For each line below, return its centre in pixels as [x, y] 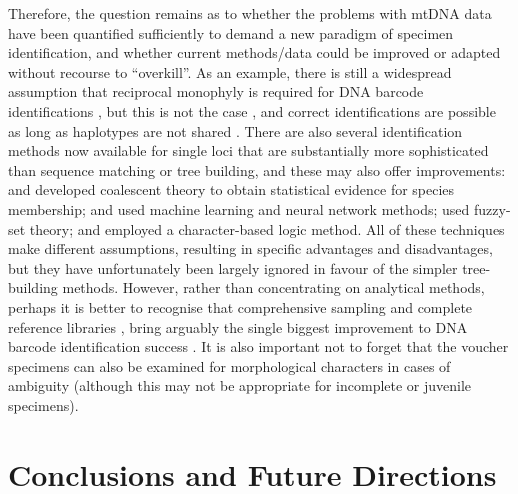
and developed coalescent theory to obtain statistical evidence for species [231, 189]
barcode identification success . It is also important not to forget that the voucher [258, 346]
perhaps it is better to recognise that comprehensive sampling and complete [240, 306]
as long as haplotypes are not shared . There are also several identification [235, 130]
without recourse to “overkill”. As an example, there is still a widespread [230, 71]
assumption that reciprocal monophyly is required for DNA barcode [216, 91]
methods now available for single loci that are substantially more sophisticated [248, 150]
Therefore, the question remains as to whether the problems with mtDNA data [250, 13]
